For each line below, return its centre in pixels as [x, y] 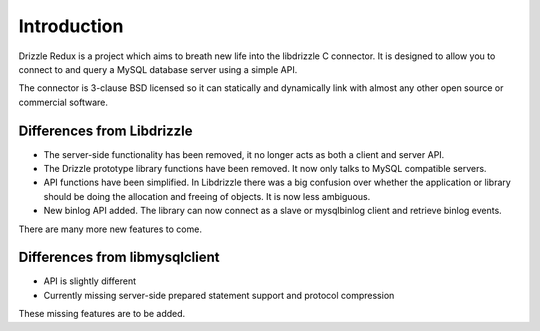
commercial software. [63, 102]
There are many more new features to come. [110, 229]
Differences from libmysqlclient [119, 257]
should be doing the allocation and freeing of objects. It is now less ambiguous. [207, 196]
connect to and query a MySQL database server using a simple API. [158, 69]
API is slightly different [90, 281]
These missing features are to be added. [102, 314]
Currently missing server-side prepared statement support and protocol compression [219, 295]
